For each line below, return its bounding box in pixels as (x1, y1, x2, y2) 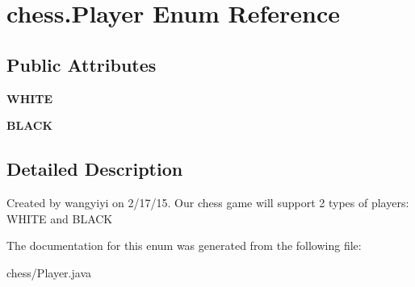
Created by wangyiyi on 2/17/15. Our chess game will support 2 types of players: (6, 193, 409, 210)
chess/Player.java (6, 264, 91, 281)
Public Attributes (6, 52, 157, 77)
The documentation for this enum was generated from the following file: (6, 237, 362, 254)
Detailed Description (6, 156, 183, 181)
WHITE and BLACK (6, 210, 113, 227)
